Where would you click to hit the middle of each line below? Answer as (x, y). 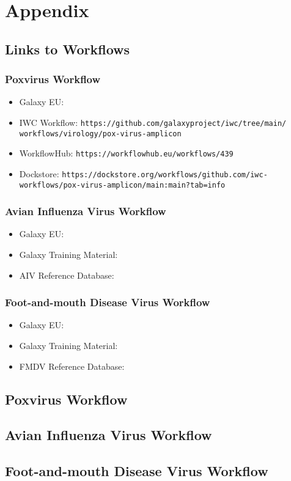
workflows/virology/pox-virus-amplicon (100, 134)
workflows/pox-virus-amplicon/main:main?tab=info (122, 185)
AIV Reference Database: (67, 275)
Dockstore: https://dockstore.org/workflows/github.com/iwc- (143, 173)
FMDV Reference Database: (72, 366)
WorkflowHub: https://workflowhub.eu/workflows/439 (126, 153)
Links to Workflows (68, 49)
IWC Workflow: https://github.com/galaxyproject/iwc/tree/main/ (153, 122)
